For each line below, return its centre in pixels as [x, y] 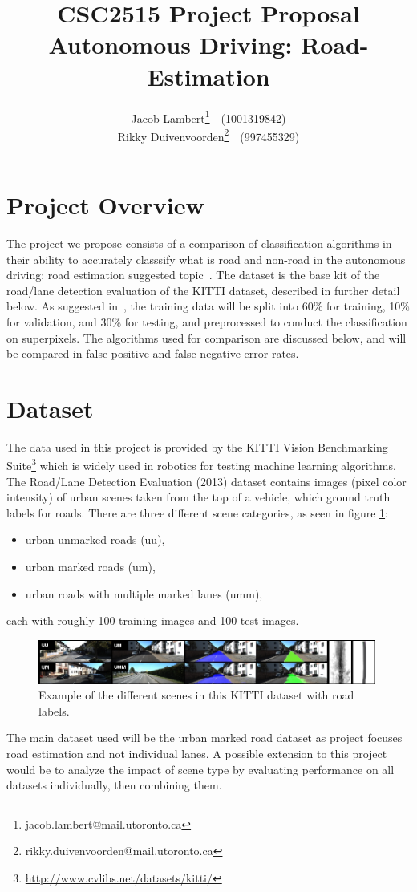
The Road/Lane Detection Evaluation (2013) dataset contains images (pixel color [206, 481]
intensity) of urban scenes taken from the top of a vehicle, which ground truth [198, 497]
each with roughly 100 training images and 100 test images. [153, 620]
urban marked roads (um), [90, 567]
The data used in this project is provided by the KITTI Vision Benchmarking [197, 446]
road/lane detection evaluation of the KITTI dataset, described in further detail [203, 290]
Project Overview [105, 205]
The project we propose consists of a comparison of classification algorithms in [199, 243]
